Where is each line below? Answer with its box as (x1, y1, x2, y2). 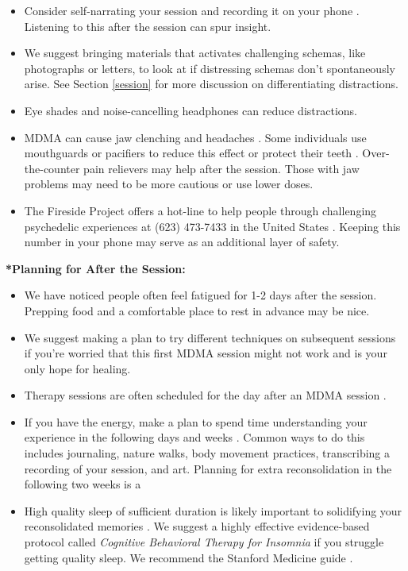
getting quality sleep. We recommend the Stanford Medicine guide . (24, 549, 353, 565)
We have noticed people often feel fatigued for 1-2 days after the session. (24, 287, 377, 303)
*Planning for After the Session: (6, 260, 186, 276)
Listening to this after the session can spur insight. (24, 17, 271, 34)
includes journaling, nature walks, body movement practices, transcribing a (24, 445, 391, 461)
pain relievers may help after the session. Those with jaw (83, 160, 360, 176)
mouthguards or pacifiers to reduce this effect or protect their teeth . (24, 145, 359, 161)
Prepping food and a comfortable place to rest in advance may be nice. (24, 302, 370, 318)
